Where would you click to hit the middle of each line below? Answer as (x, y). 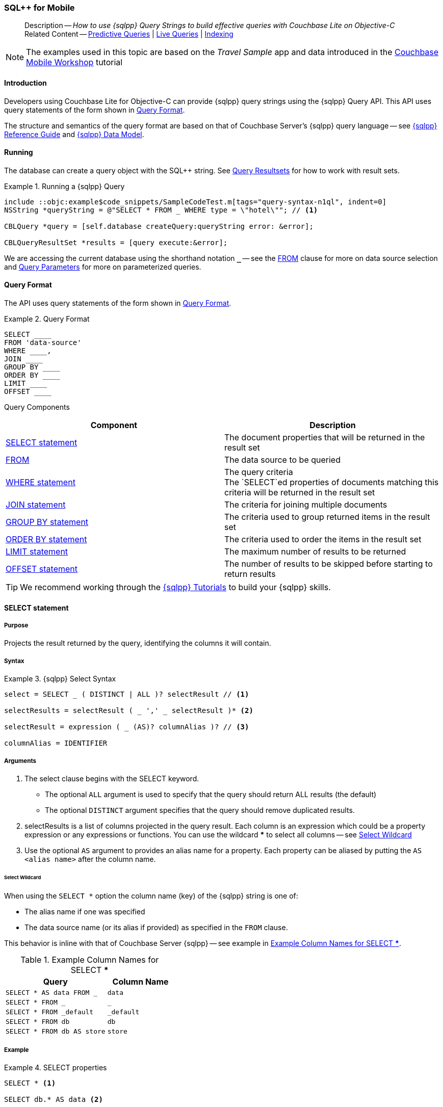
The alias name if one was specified (85, 911)
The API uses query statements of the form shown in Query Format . (118, 303)
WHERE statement (41, 482)
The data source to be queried (282, 460)
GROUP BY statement (47, 522)
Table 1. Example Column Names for (90, 959)
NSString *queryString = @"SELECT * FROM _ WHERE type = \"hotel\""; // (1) (161, 210)
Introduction (25, 83)
